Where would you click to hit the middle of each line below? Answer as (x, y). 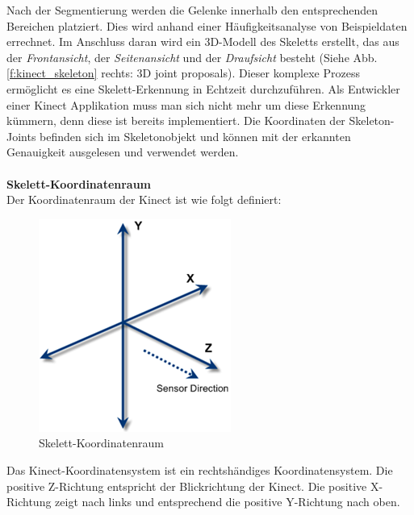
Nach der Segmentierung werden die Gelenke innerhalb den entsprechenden (192, 10)
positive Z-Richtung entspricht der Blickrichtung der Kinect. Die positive (187, 486)
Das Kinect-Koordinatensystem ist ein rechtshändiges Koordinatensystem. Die (200, 469)
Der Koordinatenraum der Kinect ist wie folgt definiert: (144, 199)
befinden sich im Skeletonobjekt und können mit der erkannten (195, 136)
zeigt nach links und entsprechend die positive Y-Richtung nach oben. (228, 502)
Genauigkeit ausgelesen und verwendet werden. (123, 152)
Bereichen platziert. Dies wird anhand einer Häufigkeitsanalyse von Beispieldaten (207, 25)
